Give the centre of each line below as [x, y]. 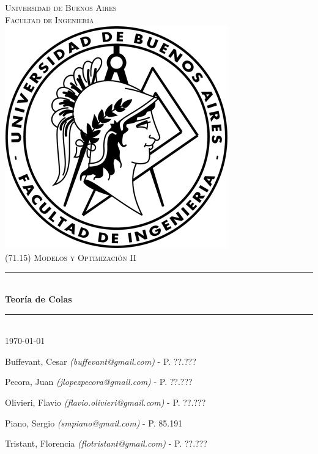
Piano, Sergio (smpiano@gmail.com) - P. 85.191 [94, 423]
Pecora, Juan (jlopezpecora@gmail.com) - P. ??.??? [99, 382]
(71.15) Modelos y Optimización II [71, 257]
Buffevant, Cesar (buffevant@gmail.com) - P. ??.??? [101, 361]
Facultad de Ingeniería [50, 19]
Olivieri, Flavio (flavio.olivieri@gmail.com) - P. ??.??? [105, 402]
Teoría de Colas [39, 298]
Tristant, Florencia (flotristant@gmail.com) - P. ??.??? [106, 443]
